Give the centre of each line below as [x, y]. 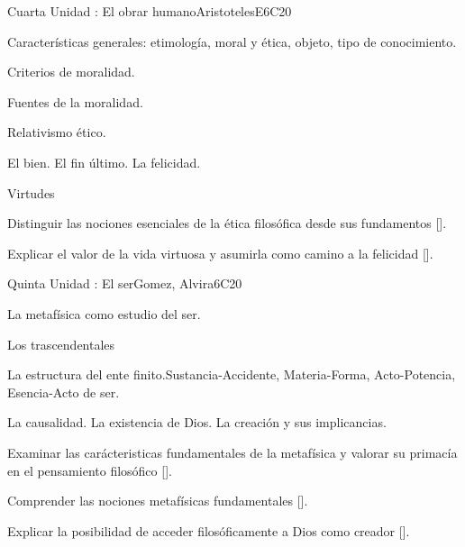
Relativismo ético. [57, 132]
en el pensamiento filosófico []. [90, 470]
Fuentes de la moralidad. [75, 101]
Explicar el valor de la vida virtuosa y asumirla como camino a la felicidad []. [220, 253]
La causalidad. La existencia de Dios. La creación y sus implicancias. [197, 422]
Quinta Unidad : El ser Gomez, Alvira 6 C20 [125, 283]
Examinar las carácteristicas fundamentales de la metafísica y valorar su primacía [232, 452]
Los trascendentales [61, 344]
